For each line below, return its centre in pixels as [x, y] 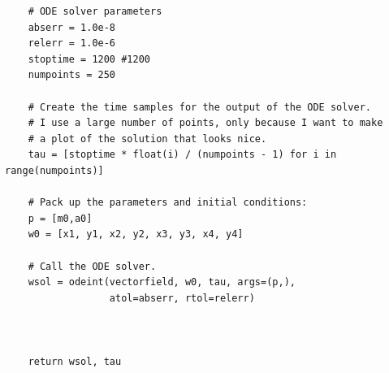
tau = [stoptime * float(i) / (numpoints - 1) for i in [182, 155]
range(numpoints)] [54, 170]
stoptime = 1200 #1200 [89, 59]
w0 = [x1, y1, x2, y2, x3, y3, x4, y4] [136, 234]
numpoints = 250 [72, 75]
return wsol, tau [75, 362]
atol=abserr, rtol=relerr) [182, 298]
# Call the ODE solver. [92, 266]
